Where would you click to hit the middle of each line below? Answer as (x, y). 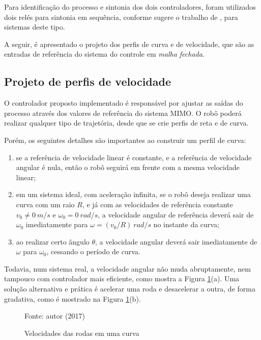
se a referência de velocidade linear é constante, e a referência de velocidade (134, 157)
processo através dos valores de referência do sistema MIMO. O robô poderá (123, 113)
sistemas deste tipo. (35, 27)
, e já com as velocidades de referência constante (157, 204)
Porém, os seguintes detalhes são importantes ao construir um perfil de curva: (125, 140)
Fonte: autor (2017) (55, 316)
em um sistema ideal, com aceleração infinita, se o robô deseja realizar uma (133, 194)
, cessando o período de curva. (93, 251)
